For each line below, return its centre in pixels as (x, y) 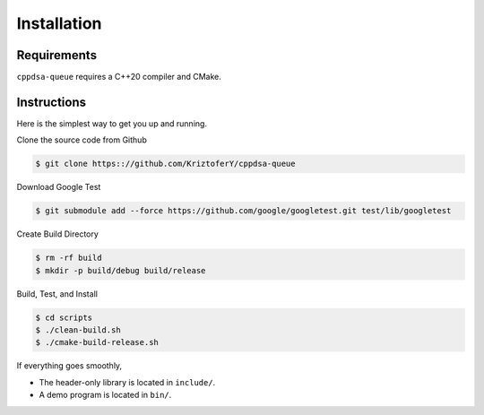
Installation (59, 23)
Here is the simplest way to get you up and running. (112, 123)
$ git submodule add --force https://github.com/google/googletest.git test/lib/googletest (243, 211)
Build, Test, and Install (57, 294)
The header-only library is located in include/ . (127, 382)
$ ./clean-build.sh (78, 330)
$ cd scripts (64, 317)
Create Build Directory (57, 234)
